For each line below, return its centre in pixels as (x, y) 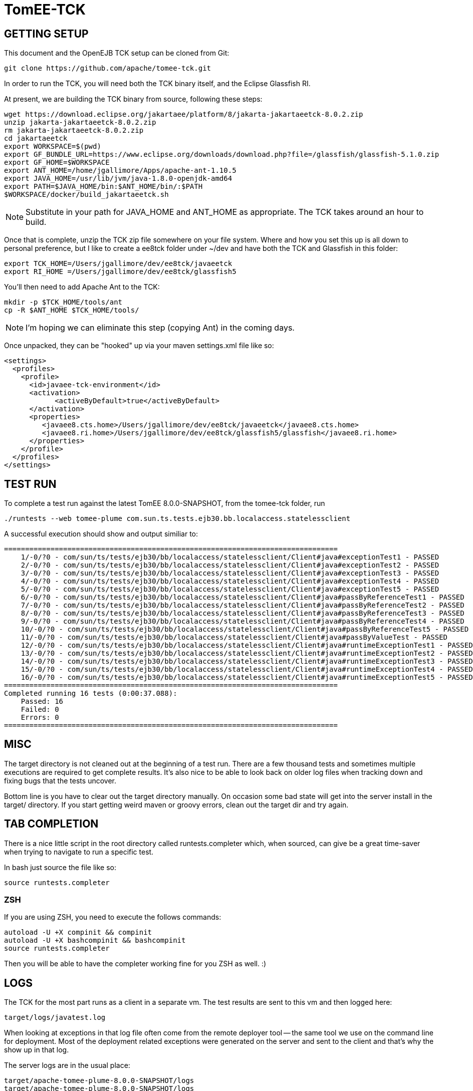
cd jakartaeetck (36, 139)
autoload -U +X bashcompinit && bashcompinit (95, 940)
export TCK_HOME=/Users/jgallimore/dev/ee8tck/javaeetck (118, 264)
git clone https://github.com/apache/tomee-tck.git (108, 68)
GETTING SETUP (46, 34)
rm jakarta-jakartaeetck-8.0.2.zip (74, 130)
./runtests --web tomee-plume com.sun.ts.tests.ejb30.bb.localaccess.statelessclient (177, 519)
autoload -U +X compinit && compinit (78, 932)
